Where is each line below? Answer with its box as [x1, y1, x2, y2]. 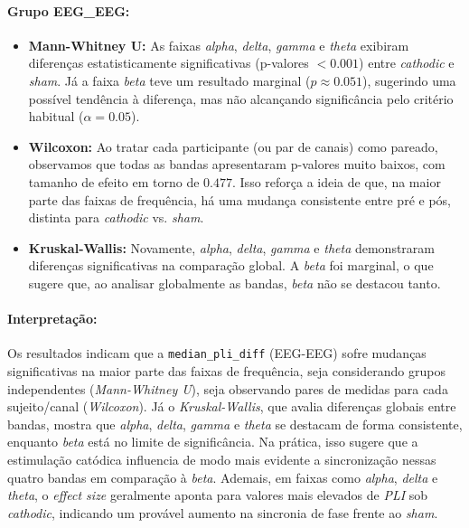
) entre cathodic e [359, 53, 455, 72]
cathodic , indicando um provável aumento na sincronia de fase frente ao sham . [7, 503, 438, 522]
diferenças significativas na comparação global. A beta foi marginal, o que [28, 256, 434, 275]
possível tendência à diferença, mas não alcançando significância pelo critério [28, 89, 454, 108]
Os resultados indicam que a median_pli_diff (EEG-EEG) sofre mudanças [7, 344, 427, 363]
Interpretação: [7, 309, 98, 328]
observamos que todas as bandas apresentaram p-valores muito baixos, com [28, 155, 446, 174]
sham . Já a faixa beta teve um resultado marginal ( [28, 71, 311, 90]
